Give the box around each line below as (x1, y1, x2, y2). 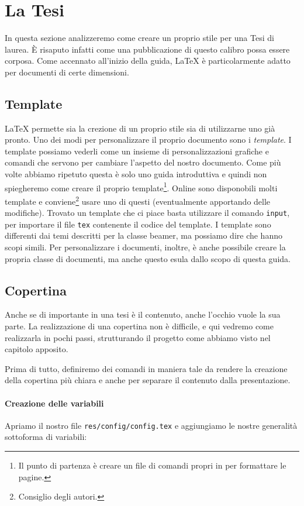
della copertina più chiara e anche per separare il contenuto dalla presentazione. (5, 374, 291, 386)
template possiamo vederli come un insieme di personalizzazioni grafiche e (5, 144, 269, 157)
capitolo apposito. (5, 343, 68, 355)
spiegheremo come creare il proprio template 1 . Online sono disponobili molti (5, 180, 278, 194)
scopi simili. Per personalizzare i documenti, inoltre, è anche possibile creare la (5, 241, 286, 253)
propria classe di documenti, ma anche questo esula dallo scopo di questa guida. (5, 252, 291, 264)
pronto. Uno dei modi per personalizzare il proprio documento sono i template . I (5, 133, 292, 146)
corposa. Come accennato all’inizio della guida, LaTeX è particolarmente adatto (5, 54, 291, 67)
